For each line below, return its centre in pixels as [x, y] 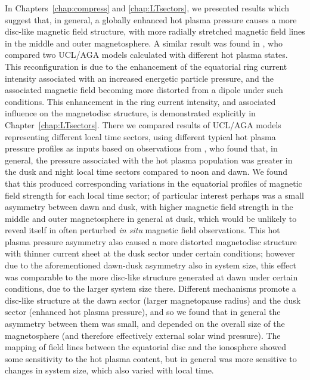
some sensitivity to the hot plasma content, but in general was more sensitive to [151, 358]
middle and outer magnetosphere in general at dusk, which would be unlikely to [151, 218]
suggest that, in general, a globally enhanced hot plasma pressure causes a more [151, 19]
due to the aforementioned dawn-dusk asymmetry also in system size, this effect [151, 265]
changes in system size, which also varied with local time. [109, 370]
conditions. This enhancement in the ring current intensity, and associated [140, 101]
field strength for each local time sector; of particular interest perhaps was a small [154, 195]
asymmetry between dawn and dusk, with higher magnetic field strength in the [149, 207]
